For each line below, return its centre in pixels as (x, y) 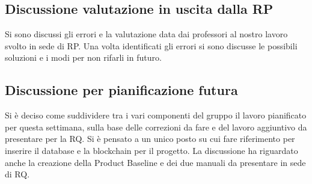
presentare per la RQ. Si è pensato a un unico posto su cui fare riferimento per (150, 139)
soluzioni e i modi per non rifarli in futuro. (83, 57)
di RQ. (17, 174)
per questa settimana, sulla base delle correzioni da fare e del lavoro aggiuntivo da (156, 127)
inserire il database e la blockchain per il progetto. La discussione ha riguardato (151, 150)
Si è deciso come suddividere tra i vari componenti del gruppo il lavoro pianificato (156, 115)
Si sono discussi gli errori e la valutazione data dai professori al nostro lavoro (146, 34)
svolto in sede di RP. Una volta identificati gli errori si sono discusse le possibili (151, 45)
